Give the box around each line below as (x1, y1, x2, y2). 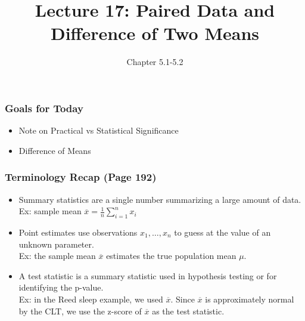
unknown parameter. (18, 237, 94, 250)
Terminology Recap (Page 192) (5, 169, 157, 184)
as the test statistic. (152, 304, 225, 317)
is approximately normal (205, 292, 294, 305)
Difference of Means (18, 144, 91, 156)
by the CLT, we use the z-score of (18, 304, 142, 317)
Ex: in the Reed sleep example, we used (18, 292, 163, 305)
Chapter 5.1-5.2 (126, 55, 183, 68)
